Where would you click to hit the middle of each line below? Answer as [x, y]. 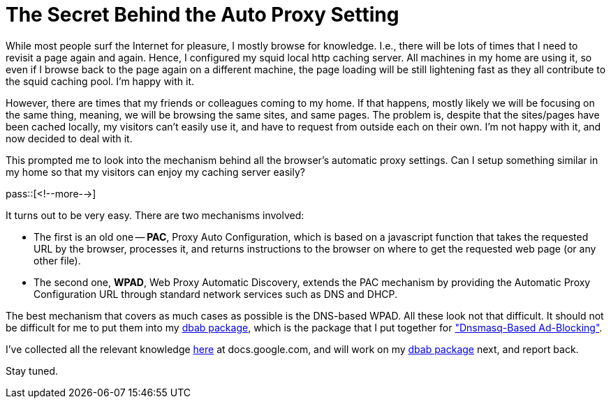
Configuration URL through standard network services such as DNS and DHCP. [216, 294]
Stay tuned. [32, 371]
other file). [57, 260]
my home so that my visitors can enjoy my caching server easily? [155, 172]
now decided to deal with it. [69, 138]
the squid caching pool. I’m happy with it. [100, 81]
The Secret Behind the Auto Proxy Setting [203, 15]
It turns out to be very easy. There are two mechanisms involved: [155, 215]
